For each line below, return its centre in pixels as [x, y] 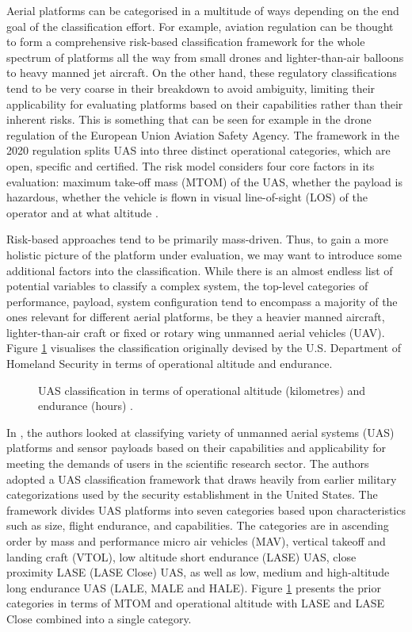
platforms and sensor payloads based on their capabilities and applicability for [196, 448]
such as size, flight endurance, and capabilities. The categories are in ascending [198, 525]
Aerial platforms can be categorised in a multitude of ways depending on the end [203, 10]
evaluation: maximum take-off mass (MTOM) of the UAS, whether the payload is [204, 181]
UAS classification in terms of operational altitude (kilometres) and [202, 390]
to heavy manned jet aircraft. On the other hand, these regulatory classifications [202, 73]
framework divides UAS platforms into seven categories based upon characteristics [206, 509]
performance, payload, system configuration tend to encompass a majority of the [202, 301]
